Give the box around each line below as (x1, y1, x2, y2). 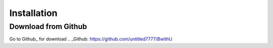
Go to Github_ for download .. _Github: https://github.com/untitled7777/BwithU (9, 36, 172, 42)
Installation (9, 7, 58, 18)
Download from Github (9, 22, 87, 31)
